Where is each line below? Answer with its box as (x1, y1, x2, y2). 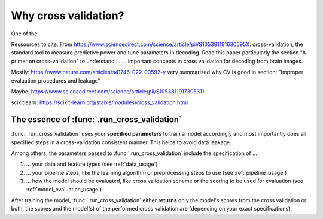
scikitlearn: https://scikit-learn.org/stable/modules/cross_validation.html (11, 99, 188, 106)
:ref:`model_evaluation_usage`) (26, 185, 102, 193)
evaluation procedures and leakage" (11, 77, 100, 84)
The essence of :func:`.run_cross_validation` (11, 114, 182, 125)
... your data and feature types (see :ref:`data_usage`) (26, 160, 158, 168)
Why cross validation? (11, 9, 124, 22)
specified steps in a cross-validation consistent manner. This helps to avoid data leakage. (11, 138, 231, 146)
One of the (11, 30, 38, 37)
